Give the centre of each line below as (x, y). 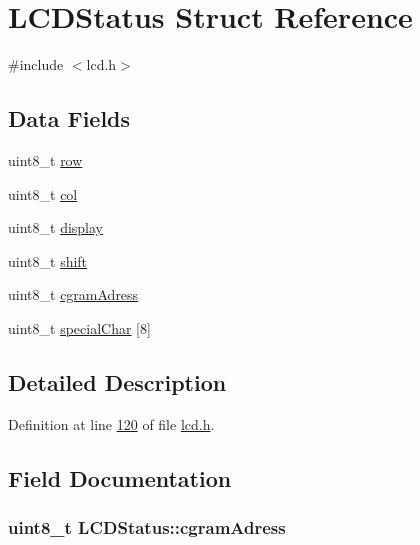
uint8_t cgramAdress (73, 294)
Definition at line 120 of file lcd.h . (111, 423)
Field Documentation (120, 477)
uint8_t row (45, 159)
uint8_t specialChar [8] (79, 327)
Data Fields (69, 118)
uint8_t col (43, 193)
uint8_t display (55, 227)
